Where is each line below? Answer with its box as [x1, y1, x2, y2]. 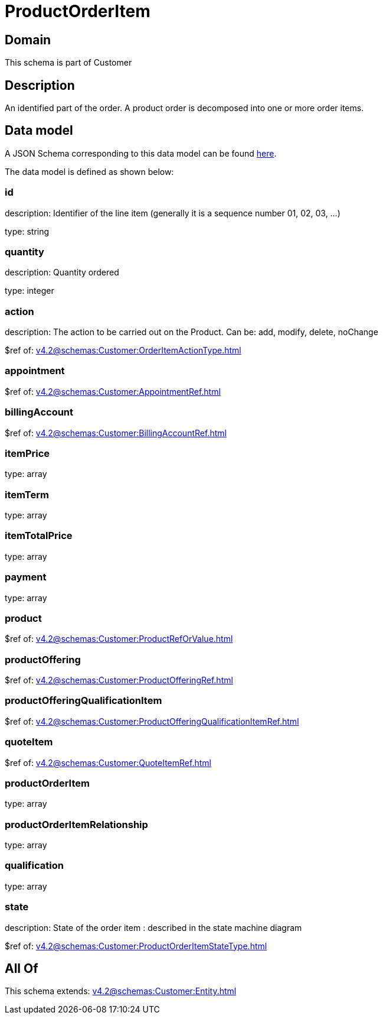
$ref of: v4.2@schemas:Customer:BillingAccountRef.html [5, 427, 227, 438]
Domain [5, 32, 51, 47]
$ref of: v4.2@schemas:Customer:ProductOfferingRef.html [5, 675, 233, 686]
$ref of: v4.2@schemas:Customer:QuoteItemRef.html [5, 757, 211, 768]
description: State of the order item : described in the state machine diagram [5, 922, 302, 933]
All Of [5, 961, 38, 976]
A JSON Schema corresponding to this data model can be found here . [5, 148, 277, 158]
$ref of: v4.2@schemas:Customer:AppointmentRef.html [5, 386, 221, 397]
